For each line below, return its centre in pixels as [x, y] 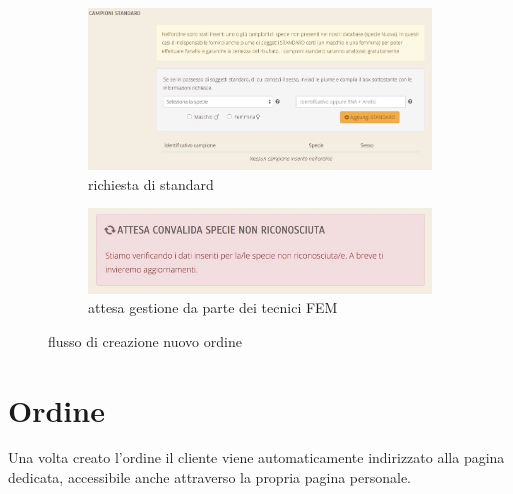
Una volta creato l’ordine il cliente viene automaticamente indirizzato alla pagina [256, 457]
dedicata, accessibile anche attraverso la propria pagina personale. [210, 477]
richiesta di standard [151, 183]
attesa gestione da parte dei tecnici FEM [213, 307]
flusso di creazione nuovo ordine [145, 340]
